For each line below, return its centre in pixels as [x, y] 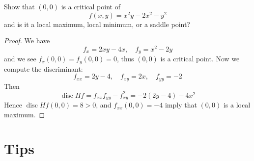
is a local [237, 105]
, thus [125, 59]
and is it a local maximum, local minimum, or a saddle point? [97, 24]
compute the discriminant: [43, 68]
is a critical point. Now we [200, 59]
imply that [181, 105]
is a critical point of [91, 6]
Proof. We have [27, 40]
